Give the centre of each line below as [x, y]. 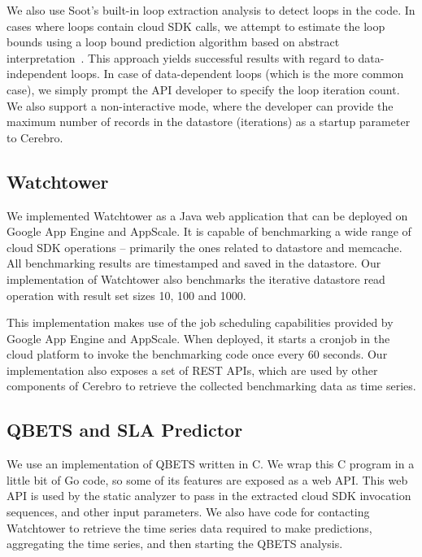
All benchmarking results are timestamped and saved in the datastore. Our [194, 263]
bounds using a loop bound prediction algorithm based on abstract [173, 42]
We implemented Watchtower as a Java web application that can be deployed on [207, 215]
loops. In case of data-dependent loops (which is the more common [237, 74]
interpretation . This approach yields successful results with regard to [181, 57]
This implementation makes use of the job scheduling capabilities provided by [200, 322]
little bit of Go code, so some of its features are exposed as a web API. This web [207, 479]
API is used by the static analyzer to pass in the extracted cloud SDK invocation [209, 496]
